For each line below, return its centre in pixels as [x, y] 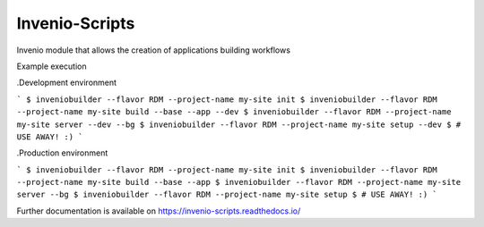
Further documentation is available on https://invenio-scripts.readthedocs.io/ [159, 211]
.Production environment [62, 153]
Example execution [52, 66]
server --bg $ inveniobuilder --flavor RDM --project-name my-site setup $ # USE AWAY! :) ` [227, 195]
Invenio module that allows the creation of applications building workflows [154, 50]
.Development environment [66, 83]
